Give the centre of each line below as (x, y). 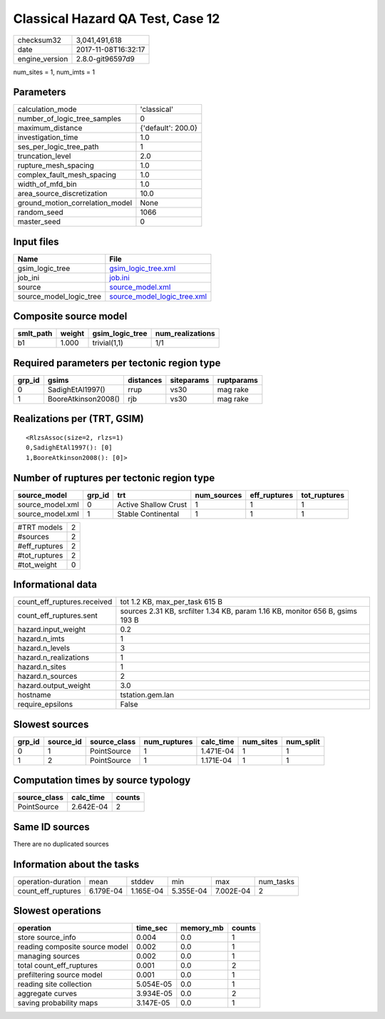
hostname (34, 695)
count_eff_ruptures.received (65, 602)
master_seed (39, 222)
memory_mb (202, 928)
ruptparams (237, 380)
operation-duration (49, 881)
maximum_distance (50, 128)
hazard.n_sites (42, 667)
